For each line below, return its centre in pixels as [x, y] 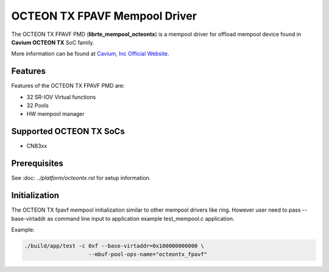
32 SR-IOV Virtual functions [61, 97]
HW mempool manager [55, 114]
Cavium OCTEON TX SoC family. [53, 42]
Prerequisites [37, 164]
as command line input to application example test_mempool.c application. [141, 218]
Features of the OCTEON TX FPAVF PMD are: [68, 86]
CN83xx [37, 146]
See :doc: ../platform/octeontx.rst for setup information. [81, 178]
